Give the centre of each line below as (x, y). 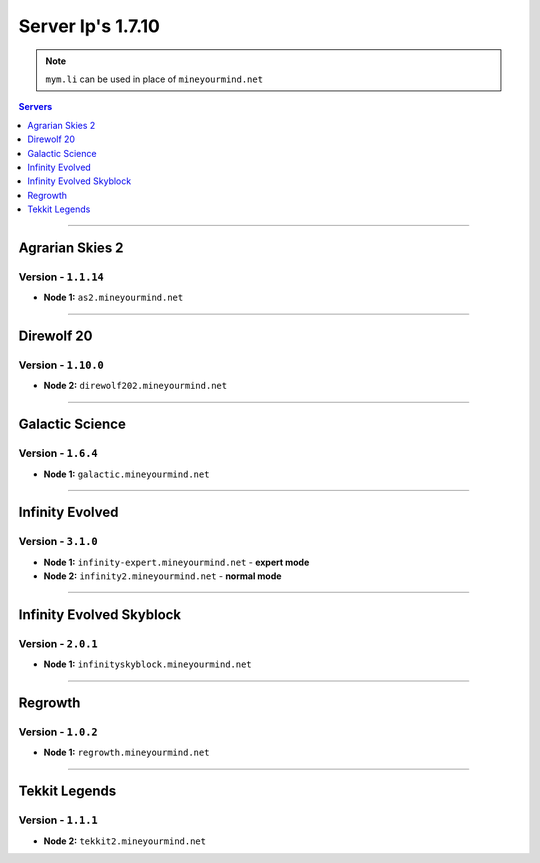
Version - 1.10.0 (61, 365)
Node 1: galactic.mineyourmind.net (126, 474)
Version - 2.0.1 (58, 643)
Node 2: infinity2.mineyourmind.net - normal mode (162, 576)
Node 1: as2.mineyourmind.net (113, 297)
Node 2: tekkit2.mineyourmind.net (125, 841)
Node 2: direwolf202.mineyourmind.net (135, 386)
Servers (35, 107)
